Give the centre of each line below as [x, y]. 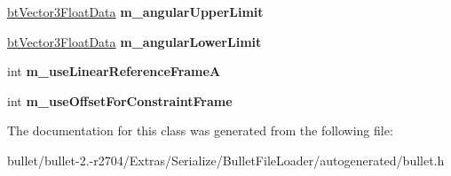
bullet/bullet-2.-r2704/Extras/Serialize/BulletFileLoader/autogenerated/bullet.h [226, 160]
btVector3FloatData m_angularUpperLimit [135, 11]
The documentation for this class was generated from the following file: [200, 130]
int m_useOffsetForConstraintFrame [120, 100]
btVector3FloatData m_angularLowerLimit [135, 41]
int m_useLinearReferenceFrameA [114, 71]
